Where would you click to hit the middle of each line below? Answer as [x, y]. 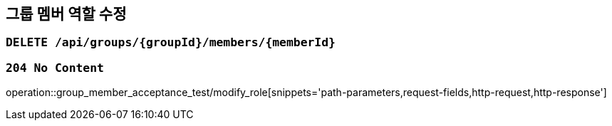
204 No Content [55, 68]
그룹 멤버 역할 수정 [66, 14]
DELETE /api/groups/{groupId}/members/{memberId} [171, 43]
